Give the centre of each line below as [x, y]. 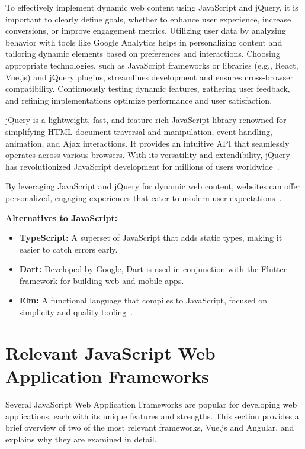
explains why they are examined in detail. [81, 439]
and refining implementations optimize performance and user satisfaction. [139, 100]
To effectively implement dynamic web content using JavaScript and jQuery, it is [152, 7]
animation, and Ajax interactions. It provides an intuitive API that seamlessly [147, 143]
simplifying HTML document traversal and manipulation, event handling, [139, 131]
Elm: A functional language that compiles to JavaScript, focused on [143, 300]
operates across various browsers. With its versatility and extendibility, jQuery [148, 155]
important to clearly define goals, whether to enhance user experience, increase [148, 19]
